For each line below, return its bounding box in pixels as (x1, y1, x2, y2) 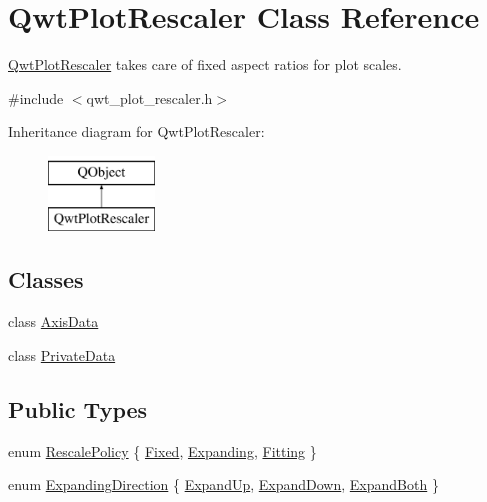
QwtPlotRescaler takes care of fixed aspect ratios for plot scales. (8, 54, 402, 75)
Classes (8, 264, 84, 295)
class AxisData (8, 311, 99, 332)
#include (8, 87, 64, 108)
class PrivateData (8, 344, 116, 365)
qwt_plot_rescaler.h (86, 87, 213, 108)
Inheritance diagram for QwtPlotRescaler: (8, 121, 265, 142)
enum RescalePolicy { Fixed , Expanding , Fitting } (8, 440, 317, 461)
